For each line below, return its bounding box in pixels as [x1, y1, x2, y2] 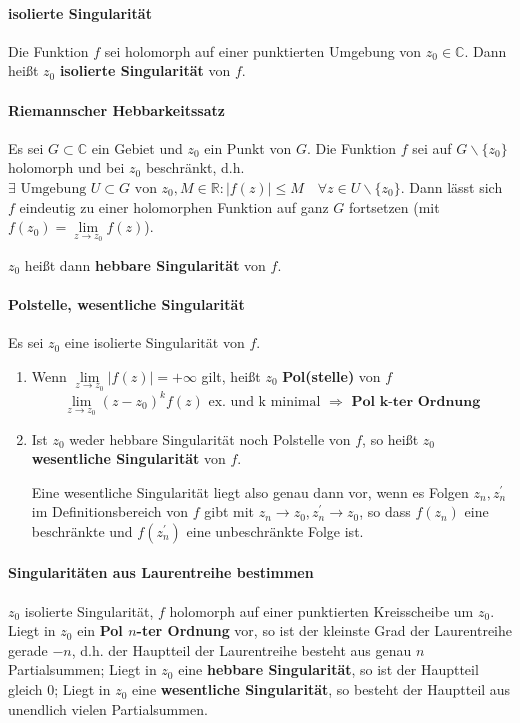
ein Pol [77, 620, 123, 641]
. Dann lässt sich [400, 176, 503, 197]
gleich [8, 679, 43, 700]
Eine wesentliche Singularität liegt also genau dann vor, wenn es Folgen [31, 481, 469, 502]
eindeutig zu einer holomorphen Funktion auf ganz [19, 196, 329, 217]
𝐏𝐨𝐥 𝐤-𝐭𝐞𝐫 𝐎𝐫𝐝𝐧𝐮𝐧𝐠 [351, 394, 481, 409]
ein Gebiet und [91, 137, 183, 158]
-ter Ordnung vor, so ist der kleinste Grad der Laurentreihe [136, 620, 513, 641]
